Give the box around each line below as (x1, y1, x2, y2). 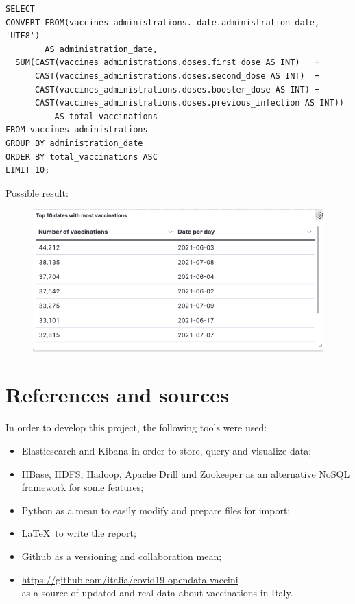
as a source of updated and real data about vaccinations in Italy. (21, 585, 293, 600)
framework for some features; (21, 480, 144, 494)
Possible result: (5, 185, 69, 200)
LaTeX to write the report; (21, 526, 136, 540)
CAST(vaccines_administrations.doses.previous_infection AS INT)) (34, 98, 344, 108)
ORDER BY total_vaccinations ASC (5, 152, 158, 162)
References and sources (5, 380, 229, 409)
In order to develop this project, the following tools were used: (5, 420, 267, 435)
